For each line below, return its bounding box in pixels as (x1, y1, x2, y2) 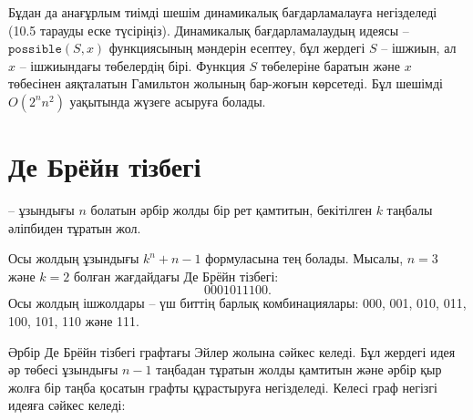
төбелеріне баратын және (261, 56, 401, 75)
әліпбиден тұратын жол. (8, 218, 141, 237)
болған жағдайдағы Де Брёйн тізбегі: (73, 266, 279, 285)
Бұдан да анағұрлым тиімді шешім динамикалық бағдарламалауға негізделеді (8, 3, 437, 21)
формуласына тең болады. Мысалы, (205, 249, 404, 268)
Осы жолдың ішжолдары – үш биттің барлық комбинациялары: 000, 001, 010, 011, (8, 293, 467, 312)
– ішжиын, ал (381, 38, 457, 57)
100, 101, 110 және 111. (8, 312, 139, 331)
